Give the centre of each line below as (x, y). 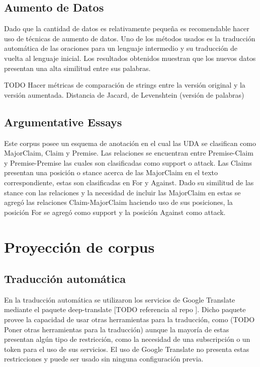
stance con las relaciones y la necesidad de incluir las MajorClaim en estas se (122, 192)
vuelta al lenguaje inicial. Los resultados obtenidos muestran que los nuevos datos (130, 58)
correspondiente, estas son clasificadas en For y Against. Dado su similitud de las (129, 182)
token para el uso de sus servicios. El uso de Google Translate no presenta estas (127, 349)
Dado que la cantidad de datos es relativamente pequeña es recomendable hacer (127, 28)
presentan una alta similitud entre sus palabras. (77, 68)
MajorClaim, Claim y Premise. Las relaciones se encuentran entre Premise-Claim (129, 153)
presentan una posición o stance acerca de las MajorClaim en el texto (111, 172)
